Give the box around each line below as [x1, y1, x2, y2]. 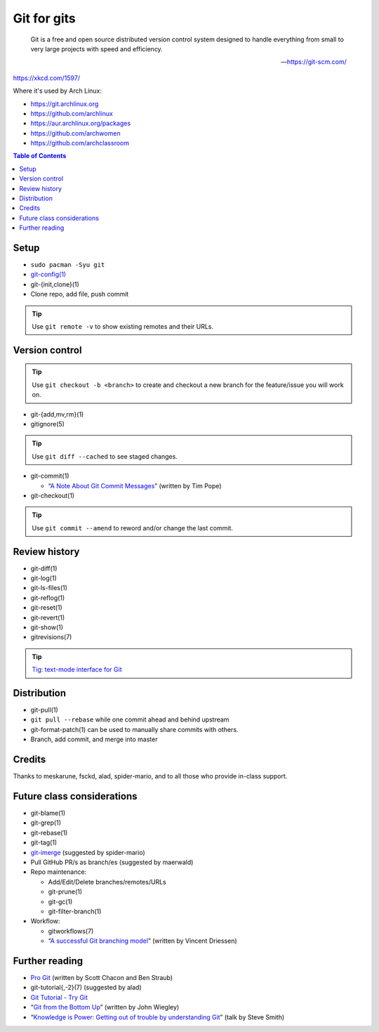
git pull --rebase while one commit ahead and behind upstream [30, 715, 230, 724]
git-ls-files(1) [30, 584, 68, 592]
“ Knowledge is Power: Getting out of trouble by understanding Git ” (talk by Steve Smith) [30, 1012, 285, 1021]
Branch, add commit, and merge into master [30, 735, 158, 744]
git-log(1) [30, 574, 58, 582]
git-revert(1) [30, 613, 65, 622]
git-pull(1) [30, 706, 59, 714]
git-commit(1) [30, 471, 69, 481]
